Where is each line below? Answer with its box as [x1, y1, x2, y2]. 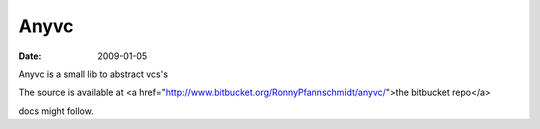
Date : [18, 50, 42, 62]
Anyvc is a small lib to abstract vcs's [18, 68, 169, 80]
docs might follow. [18, 105, 94, 117]
